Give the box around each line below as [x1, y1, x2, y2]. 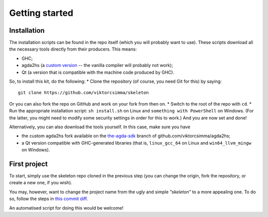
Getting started [9, 7, 73, 18]
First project [9, 160, 48, 168]
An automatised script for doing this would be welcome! [9, 205, 124, 211]
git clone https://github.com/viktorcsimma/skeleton [18, 90, 149, 96]
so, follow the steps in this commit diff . [9, 196, 88, 202]
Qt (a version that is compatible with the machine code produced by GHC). [21, 69, 175, 75]
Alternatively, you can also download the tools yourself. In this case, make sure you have [9, 124, 191, 130]
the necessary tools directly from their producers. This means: [9, 46, 137, 52]
